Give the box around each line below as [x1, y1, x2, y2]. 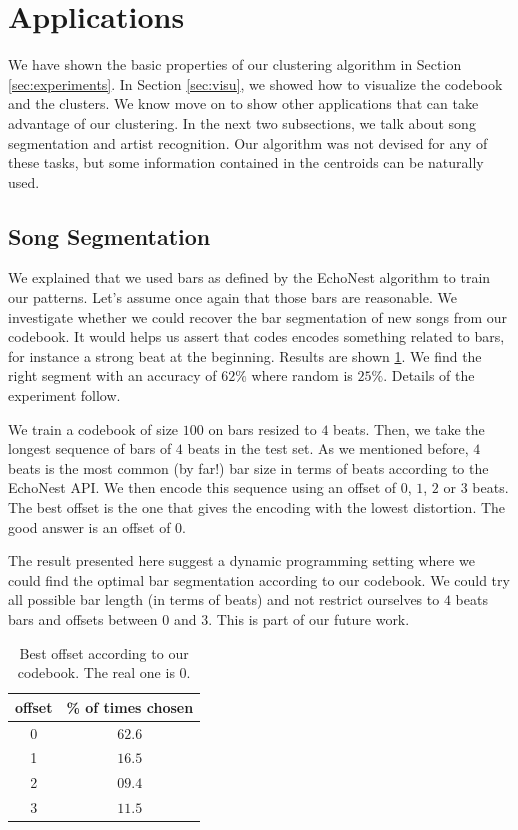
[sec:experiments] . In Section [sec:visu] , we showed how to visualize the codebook [8, 73, 503, 94]
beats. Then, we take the [333, 418, 485, 439]
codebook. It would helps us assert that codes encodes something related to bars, [8, 326, 505, 347]
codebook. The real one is [17, 662, 175, 683]
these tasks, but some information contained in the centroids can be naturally [8, 152, 484, 173]
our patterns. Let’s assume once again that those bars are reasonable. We [8, 287, 457, 308]
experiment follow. [8, 385, 121, 406]
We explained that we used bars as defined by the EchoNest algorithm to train [8, 267, 491, 288]
